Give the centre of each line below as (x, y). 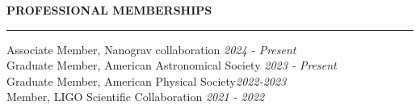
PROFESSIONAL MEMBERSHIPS (109, 10)
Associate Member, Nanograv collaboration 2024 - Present (151, 49)
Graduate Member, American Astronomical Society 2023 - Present (172, 65)
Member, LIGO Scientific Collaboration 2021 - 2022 (136, 97)
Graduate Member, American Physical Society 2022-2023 (147, 80)
